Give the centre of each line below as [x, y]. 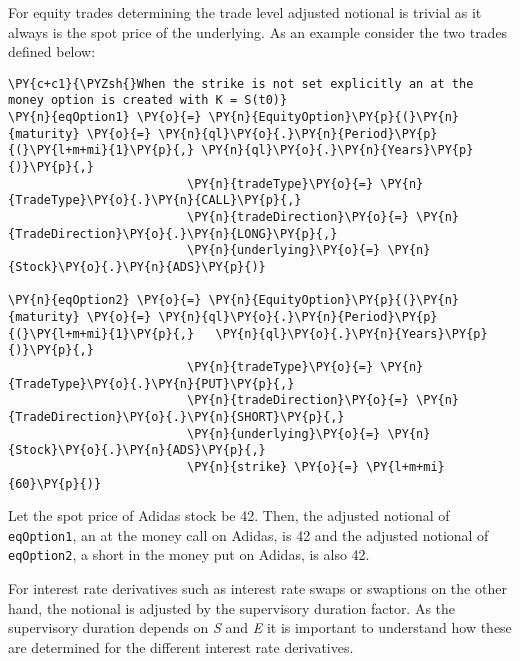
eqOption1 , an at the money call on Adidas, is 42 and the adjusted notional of [248, 534]
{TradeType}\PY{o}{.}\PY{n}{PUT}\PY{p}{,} [151, 383]
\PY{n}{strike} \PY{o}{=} [272, 466]
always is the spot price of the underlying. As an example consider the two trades [258, 31]
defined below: [52, 51]
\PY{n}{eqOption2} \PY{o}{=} [105, 300]
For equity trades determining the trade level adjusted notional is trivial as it [245, 12]
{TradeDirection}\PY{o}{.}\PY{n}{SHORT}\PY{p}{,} [176, 416]
